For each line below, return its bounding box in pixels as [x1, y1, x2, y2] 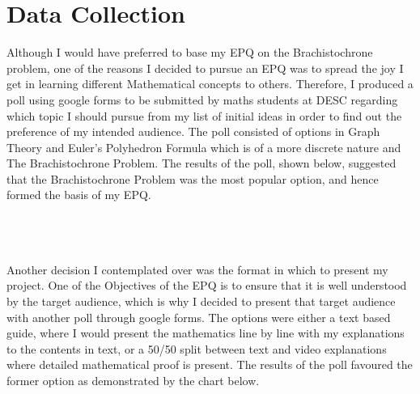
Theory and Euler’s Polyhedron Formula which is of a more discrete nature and [6, 138, 401, 155]
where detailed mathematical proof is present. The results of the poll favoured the [6, 356, 413, 373]
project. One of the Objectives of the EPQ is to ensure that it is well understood [6, 277, 407, 294]
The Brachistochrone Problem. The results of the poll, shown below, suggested [6, 155, 397, 172]
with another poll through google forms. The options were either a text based [6, 308, 391, 325]
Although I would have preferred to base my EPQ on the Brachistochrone [6, 44, 373, 61]
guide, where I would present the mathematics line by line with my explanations [6, 324, 405, 341]
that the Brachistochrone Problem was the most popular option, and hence [6, 170, 379, 187]
